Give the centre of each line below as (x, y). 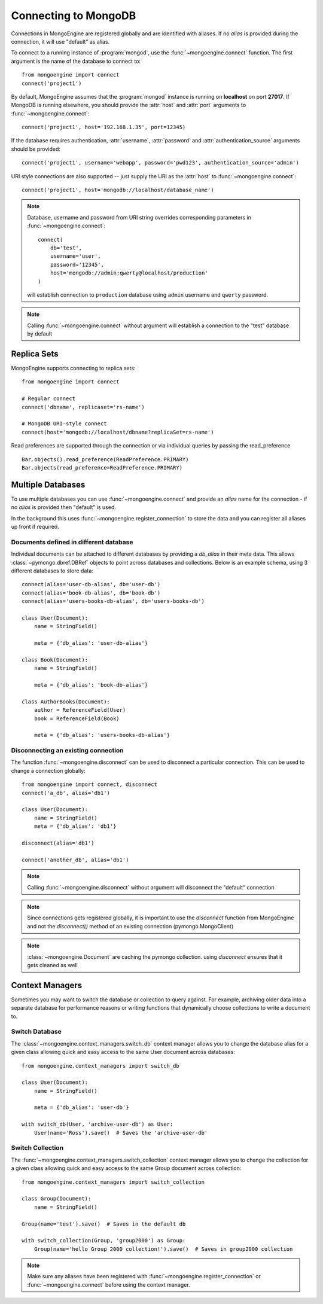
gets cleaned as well (52, 965)
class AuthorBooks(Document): (66, 702)
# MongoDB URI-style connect (64, 424)
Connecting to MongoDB (74, 16)
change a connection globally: (48, 770)
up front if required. (35, 526)
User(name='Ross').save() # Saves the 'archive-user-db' (121, 1133)
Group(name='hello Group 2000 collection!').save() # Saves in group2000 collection (163, 1249)
